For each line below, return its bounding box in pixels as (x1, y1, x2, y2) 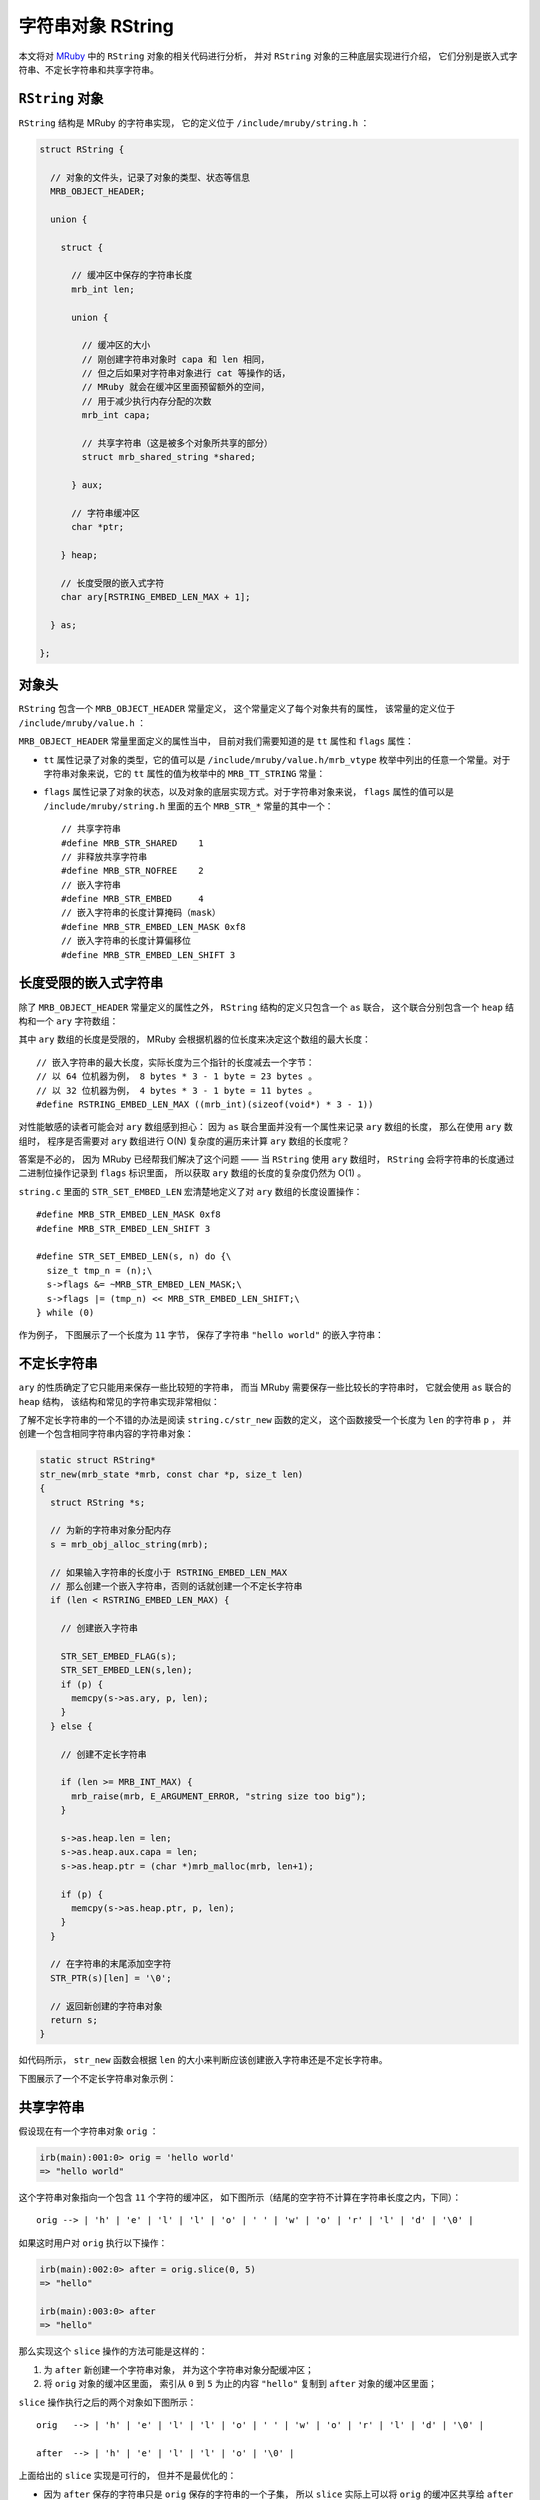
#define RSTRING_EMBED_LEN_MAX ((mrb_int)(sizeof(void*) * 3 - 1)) (36, 1098, 374, 1110)
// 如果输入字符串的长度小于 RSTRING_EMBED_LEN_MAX (50, 1566, 288, 1578)
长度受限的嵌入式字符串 (18, 975, 164, 992)
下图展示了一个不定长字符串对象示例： (18, 2072, 177, 2084)
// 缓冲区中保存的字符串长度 (71, 270, 193, 281)
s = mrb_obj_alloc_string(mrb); (50, 1538, 209, 1550)
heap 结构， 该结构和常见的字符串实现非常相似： (18, 1395, 220, 1407)
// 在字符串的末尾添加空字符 (50, 1958, 172, 1970)
